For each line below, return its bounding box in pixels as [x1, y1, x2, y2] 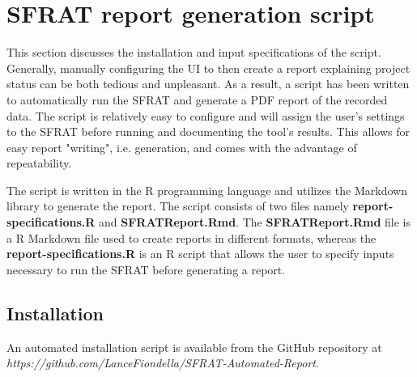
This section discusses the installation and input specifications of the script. [6, 44, 381, 61]
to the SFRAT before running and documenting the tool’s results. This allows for [6, 123, 410, 140]
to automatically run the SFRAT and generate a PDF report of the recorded [6, 91, 388, 108]
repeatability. [6, 155, 72, 172]
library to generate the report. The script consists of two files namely [6, 197, 349, 214]
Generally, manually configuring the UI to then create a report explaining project [6, 59, 411, 76]
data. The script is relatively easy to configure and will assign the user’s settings [6, 107, 405, 124]
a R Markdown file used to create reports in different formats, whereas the [6, 229, 377, 246]
